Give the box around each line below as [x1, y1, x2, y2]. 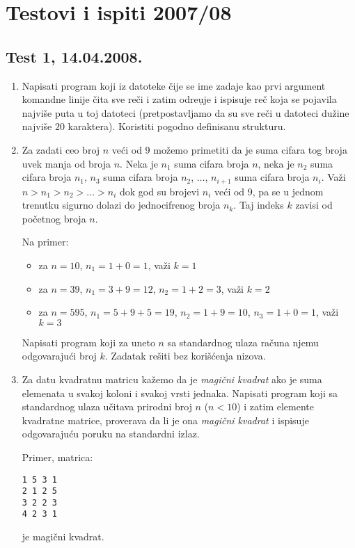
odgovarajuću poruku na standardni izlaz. [22, 426, 200, 441]
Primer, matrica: [22, 449, 93, 464]
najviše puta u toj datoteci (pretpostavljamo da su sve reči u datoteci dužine [22, 105, 349, 120]
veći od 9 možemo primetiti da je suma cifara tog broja [111, 142, 347, 156]
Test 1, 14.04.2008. [6, 45, 143, 67]
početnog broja [22, 211, 86, 225]
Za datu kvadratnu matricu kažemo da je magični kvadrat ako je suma [22, 371, 322, 386]
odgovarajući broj [22, 348, 97, 363]
